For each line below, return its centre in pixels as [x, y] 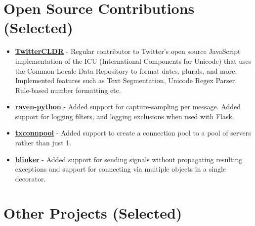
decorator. [30, 178]
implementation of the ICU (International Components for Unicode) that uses [133, 61]
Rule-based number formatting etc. [68, 90]
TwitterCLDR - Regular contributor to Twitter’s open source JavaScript [128, 51]
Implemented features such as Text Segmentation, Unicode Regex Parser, [126, 80]
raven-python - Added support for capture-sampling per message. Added [128, 107]
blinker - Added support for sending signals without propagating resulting [129, 159]
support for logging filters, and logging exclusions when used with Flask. [125, 116]
